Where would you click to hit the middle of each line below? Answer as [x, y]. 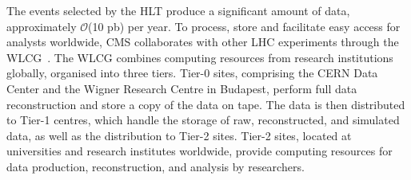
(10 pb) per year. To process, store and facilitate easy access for [244, 26]
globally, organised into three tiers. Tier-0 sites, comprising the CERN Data [192, 73]
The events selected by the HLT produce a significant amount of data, [178, 10]
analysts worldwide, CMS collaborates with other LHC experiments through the [203, 42]
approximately [42, 26]
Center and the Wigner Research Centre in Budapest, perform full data [182, 88]
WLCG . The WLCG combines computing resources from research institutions [200, 57]
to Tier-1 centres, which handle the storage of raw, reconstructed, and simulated [203, 120]
